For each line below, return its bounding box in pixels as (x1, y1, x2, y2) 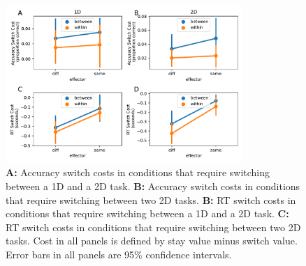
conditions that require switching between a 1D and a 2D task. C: (6, 206, 289, 221)
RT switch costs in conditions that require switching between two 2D (6, 219, 301, 234)
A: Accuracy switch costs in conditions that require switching (6, 165, 270, 180)
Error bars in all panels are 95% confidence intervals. (6, 247, 232, 262)
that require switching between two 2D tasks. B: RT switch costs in (6, 192, 296, 207)
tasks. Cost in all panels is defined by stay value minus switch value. (6, 233, 298, 248)
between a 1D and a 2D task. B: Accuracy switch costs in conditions (6, 179, 300, 194)
